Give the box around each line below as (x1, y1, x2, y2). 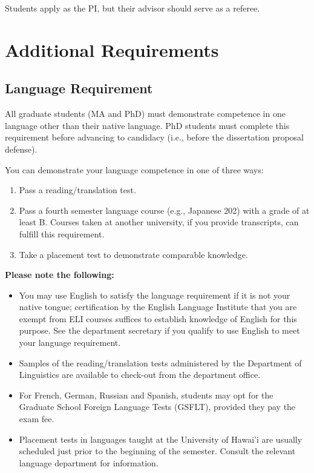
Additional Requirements (5, 37, 219, 62)
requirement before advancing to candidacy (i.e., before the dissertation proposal (5, 131, 304, 144)
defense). (5, 142, 38, 155)
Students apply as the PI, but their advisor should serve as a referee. (5, 2, 260, 14)
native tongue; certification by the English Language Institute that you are (19, 300, 297, 313)
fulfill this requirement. (19, 227, 105, 240)
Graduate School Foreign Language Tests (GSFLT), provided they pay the (19, 400, 296, 413)
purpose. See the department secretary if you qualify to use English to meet (19, 324, 300, 337)
